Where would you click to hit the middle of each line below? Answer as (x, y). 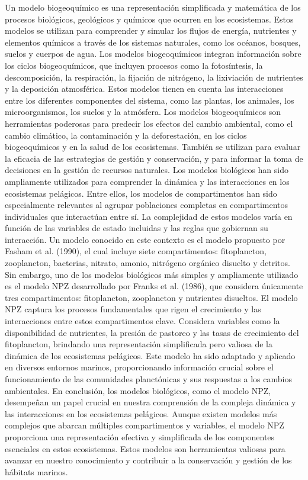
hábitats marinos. (36, 471)
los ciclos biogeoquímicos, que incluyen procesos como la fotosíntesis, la (134, 65)
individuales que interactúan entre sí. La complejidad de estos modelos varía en (149, 216)
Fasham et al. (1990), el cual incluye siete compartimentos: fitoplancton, (136, 251)
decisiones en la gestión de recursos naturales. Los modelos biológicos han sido (147, 170)
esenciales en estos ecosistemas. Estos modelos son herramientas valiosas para (145, 448)
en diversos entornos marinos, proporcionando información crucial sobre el (139, 367)
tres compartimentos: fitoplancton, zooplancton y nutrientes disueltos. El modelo (151, 297)
